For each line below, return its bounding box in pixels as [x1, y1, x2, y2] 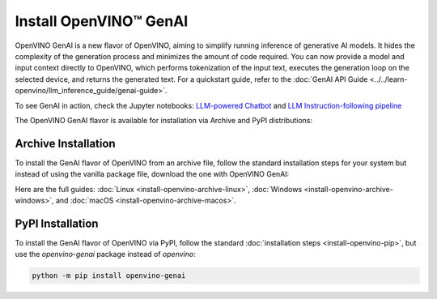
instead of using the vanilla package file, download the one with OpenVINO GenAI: [15, 169, 290, 179]
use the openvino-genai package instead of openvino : [15, 250, 196, 259]
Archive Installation [15, 136, 117, 150]
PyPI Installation [15, 216, 99, 230]
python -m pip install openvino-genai [32, 271, 186, 280]
